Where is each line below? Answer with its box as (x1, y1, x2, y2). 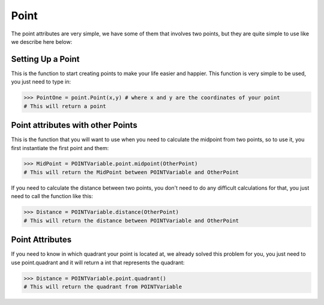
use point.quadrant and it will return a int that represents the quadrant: (11, 259, 185, 266)
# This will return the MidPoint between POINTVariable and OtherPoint (23, 169, 239, 175)
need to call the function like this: (11, 193, 93, 200)
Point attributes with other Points (11, 120, 137, 130)
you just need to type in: (11, 78, 71, 85)
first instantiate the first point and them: (11, 144, 109, 151)
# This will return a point (23, 103, 106, 109)
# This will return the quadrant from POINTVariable (23, 283, 182, 290)
